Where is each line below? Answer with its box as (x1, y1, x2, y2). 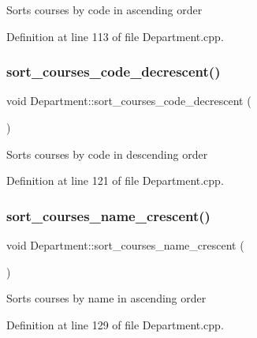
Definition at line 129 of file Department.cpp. (6, 316, 224, 332)
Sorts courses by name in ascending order (6, 290, 207, 306)
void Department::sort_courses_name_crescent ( (6, 237, 244, 253)
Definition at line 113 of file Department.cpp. (6, 28, 224, 44)
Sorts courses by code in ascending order (6, 2, 203, 17)
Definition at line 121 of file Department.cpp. (6, 172, 224, 189)
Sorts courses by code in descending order (6, 145, 208, 162)
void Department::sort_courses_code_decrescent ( (6, 92, 251, 109)
